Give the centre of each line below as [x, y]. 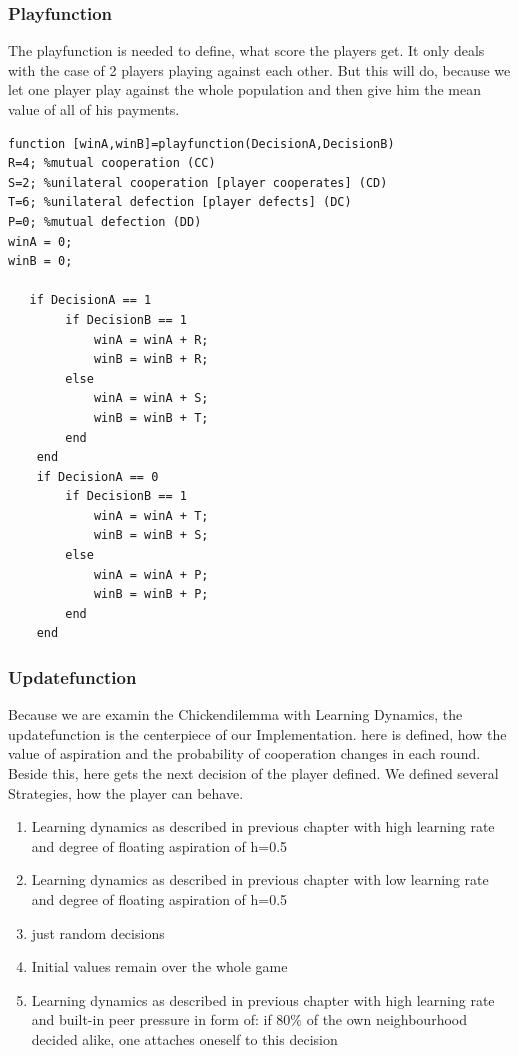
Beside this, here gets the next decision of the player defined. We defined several [253, 773]
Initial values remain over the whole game [159, 966]
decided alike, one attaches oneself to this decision [184, 1038]
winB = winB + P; [151, 594]
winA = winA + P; [151, 574]
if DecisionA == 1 [90, 300]
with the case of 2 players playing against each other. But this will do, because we [259, 69]
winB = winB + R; [151, 359]
